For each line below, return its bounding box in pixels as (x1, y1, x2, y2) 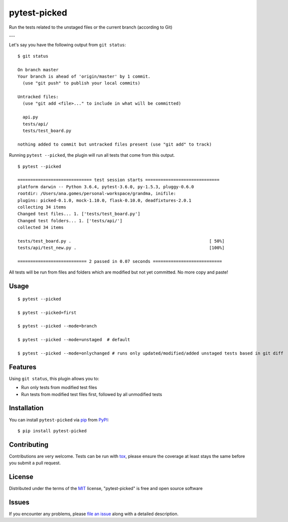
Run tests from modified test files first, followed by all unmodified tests (21, 391, 162, 397)
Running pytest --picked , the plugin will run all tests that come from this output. (9, 152, 175, 158)
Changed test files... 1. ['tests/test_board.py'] (17, 211, 141, 217)
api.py (22, 114, 38, 120)
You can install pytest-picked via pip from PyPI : (9, 417, 109, 423)
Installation (9, 404, 44, 412)
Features (9, 363, 36, 371)
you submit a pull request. (9, 460, 61, 466)
